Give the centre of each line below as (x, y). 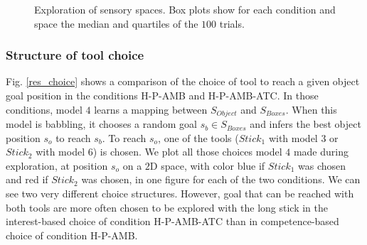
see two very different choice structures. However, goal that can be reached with (180, 194)
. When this (311, 109)
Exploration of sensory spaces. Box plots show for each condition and (185, 9)
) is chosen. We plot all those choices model (187, 152)
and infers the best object (305, 124)
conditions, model (44, 109)
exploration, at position (57, 165)
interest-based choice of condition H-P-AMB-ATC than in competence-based (172, 221)
